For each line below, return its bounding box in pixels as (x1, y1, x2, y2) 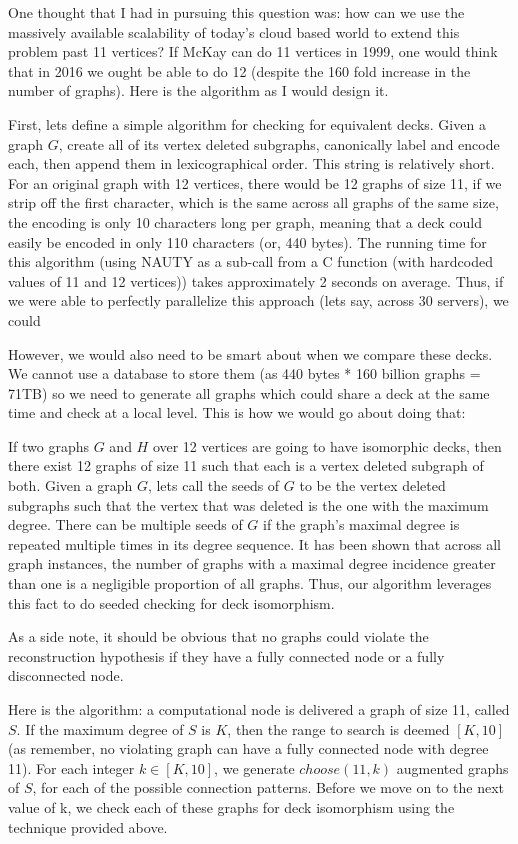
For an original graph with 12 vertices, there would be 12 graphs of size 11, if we (8, 172, 502, 193)
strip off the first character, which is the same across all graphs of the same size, (8, 192, 499, 213)
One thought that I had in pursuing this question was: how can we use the (8, 2, 465, 22)
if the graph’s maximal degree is (263, 514, 460, 535)
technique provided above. (8, 816, 168, 837)
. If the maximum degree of (16, 718, 184, 739)
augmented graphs (396, 757, 509, 778)
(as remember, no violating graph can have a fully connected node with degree (8, 738, 489, 759)
